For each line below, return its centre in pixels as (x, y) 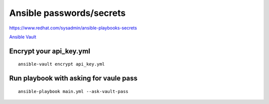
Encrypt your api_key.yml (50, 51)
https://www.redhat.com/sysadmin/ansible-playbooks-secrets (73, 28)
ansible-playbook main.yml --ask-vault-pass (73, 91)
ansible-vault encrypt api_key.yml (62, 64)
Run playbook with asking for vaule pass (73, 78)
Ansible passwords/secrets (67, 13)
